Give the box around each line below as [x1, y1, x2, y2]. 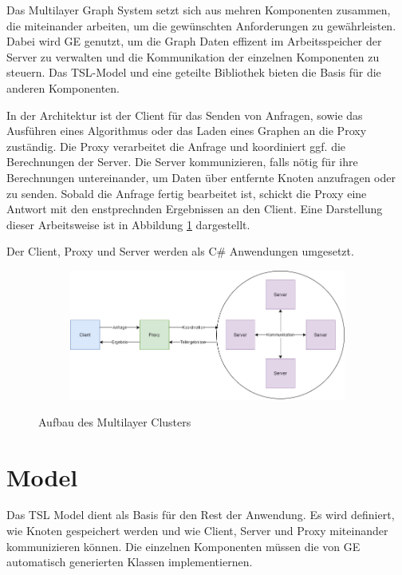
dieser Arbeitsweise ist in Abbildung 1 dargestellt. [6, 216, 250, 232]
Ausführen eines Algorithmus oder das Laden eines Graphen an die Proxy [6, 122, 367, 139]
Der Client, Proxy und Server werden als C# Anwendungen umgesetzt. [6, 243, 354, 260]
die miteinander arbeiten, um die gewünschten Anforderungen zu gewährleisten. [6, 17, 396, 34]
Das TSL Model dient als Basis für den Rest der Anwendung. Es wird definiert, [6, 506, 395, 523]
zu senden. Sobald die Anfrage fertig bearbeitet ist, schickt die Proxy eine [6, 184, 367, 201]
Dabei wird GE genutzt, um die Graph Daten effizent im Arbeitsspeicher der [6, 33, 382, 50]
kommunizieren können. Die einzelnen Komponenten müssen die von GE [6, 537, 361, 554]
